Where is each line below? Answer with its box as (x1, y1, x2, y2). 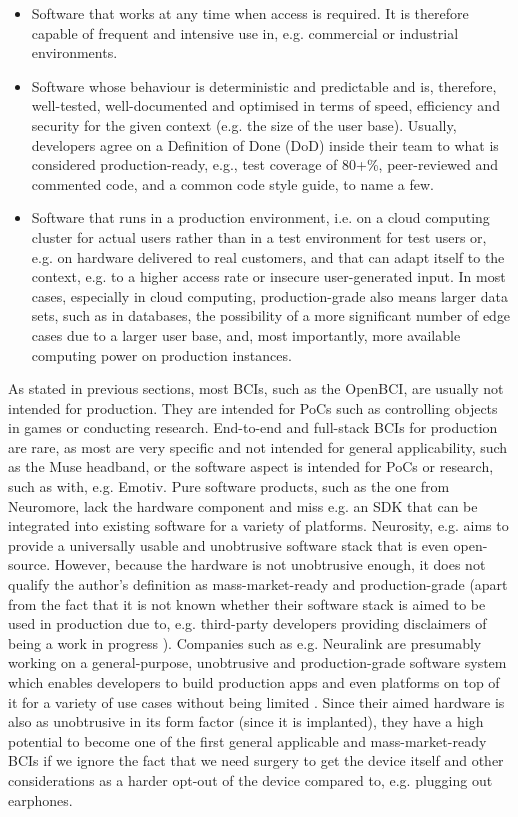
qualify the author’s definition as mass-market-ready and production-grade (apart (8, 574, 508, 595)
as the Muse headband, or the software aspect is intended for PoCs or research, (8, 456, 494, 477)
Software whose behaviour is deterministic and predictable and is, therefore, (31, 75, 497, 96)
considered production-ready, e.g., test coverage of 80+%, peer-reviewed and (31, 154, 499, 175)
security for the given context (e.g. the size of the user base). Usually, (31, 114, 457, 135)
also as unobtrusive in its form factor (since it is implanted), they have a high (8, 711, 484, 732)
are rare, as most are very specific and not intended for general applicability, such (8, 436, 508, 457)
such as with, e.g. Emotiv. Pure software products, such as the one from (8, 476, 450, 497)
